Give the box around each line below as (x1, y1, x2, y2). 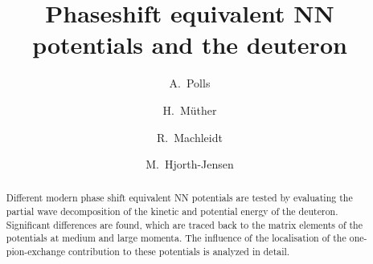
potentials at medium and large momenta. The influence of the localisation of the (6, 231, 346, 245)
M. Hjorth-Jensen (146, 156, 234, 173)
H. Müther (162, 101, 217, 118)
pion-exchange (6, 245, 66, 258)
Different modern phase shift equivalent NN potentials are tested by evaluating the (6, 191, 353, 205)
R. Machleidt (157, 128, 223, 145)
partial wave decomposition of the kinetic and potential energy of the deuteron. (6, 205, 338, 218)
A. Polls (169, 75, 211, 91)
